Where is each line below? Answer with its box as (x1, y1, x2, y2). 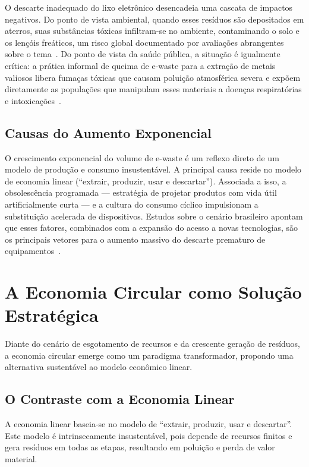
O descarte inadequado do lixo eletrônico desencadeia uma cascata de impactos (5, 1, 293, 13)
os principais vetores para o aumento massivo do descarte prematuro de (5, 233, 266, 245)
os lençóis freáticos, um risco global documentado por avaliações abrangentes (5, 36, 284, 48)
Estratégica (5, 303, 99, 327)
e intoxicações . (5, 94, 61, 106)
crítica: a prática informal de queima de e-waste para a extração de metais (5, 59, 276, 71)
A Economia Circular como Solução (5, 280, 302, 304)
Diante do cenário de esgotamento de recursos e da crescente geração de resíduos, (5, 337, 301, 350)
